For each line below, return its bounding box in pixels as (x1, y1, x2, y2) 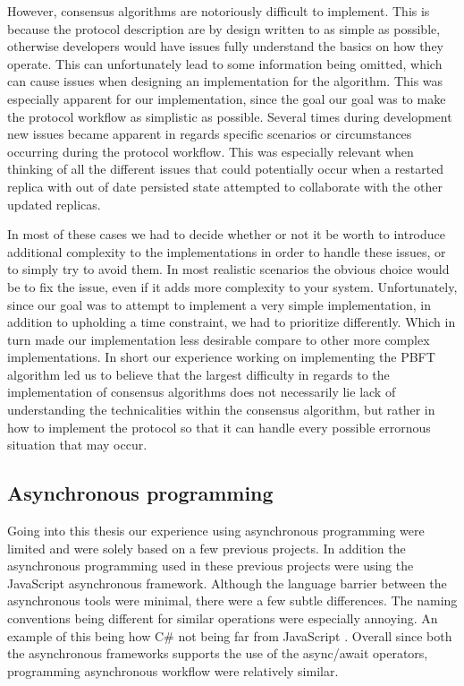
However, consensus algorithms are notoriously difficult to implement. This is (7, 2, 430, 20)
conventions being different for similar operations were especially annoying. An (7, 609, 438, 628)
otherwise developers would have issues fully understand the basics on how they (7, 37, 443, 56)
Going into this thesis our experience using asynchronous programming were (7, 521, 425, 540)
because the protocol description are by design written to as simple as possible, (7, 19, 441, 38)
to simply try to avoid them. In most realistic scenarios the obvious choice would (7, 260, 450, 279)
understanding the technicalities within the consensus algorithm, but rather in (7, 400, 435, 419)
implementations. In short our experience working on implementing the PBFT (7, 347, 435, 366)
